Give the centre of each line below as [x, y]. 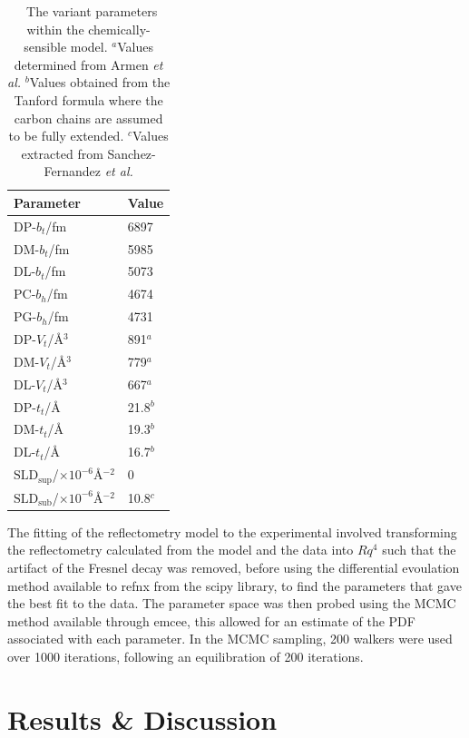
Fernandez [72, 171]
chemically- [119, 29]
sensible [45, 47]
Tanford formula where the [88, 99]
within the [55, 29]
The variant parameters [92, 11]
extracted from [62, 153]
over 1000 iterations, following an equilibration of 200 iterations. [186, 657]
